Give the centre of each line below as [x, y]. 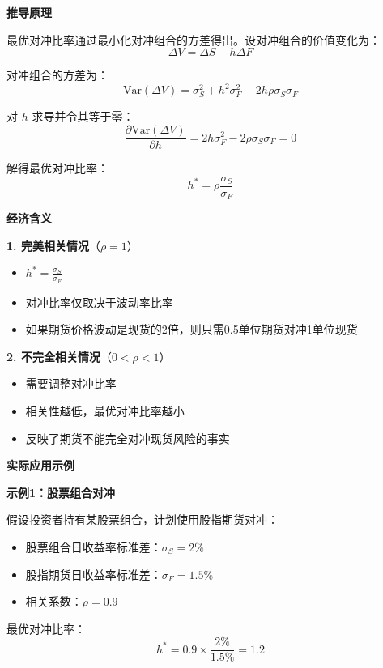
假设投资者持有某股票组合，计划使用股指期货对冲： [143, 519]
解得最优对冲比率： [57, 168]
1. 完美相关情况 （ [53, 245]
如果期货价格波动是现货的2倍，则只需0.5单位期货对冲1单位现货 [191, 329]
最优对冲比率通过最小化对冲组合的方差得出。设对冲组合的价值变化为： [194, 39]
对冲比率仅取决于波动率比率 [99, 302]
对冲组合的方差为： [57, 75]
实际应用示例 [40, 465]
